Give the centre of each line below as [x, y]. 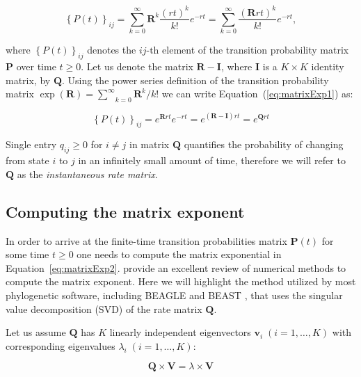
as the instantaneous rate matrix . [87, 174]
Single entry [31, 144]
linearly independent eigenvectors [180, 332]
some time [27, 254]
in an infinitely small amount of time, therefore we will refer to [212, 160]
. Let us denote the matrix [137, 66]
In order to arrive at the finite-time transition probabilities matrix [146, 240]
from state [27, 160]
